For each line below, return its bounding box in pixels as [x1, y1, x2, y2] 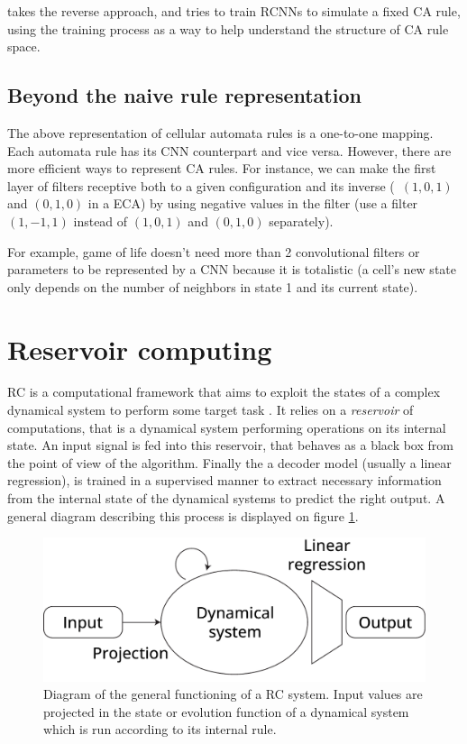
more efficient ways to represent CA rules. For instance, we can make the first [7, 159, 436, 178]
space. [7, 37, 41, 56]
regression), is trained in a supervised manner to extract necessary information [7, 471, 442, 490]
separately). [269, 211, 334, 230]
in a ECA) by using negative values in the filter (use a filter [87, 194, 418, 213]
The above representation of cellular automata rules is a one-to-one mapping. [7, 123, 434, 142]
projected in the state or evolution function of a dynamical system [43, 702, 409, 721]
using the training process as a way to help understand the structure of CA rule [7, 19, 449, 38]
